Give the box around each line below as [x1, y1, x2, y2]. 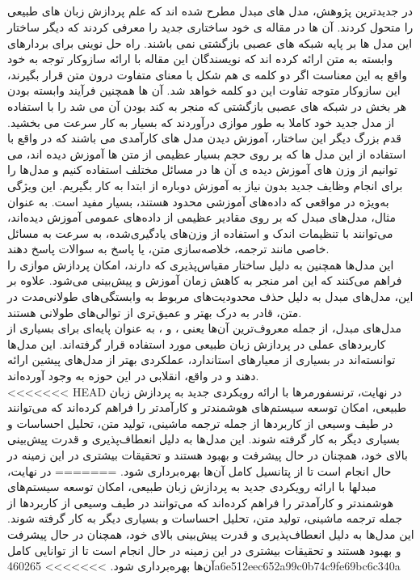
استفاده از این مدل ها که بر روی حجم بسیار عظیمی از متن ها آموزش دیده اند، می [7, 145, 406, 162]
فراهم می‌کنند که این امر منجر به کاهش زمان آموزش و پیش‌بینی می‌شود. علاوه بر [7, 272, 402, 289]
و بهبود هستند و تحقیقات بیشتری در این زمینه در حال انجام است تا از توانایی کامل [7, 541, 401, 558]
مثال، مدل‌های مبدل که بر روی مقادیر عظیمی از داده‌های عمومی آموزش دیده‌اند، [7, 209, 397, 226]
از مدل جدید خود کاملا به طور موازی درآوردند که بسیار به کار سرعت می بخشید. [7, 113, 395, 130]
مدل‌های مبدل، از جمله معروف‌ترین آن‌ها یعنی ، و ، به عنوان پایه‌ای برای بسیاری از [7, 320, 401, 337]
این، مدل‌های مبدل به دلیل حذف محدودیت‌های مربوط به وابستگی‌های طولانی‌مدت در [7, 288, 414, 305]
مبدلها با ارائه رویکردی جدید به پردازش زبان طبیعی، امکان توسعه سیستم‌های [7, 478, 376, 495]
